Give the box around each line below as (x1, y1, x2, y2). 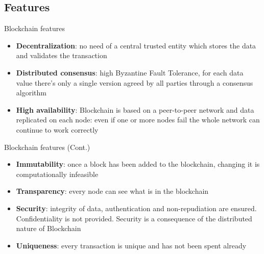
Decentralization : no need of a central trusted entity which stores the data (16, 40, 256, 50)
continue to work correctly (16, 124, 99, 135)
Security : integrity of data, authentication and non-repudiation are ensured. (16, 202, 257, 213)
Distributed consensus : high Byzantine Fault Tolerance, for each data (16, 67, 244, 78)
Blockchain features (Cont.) (4, 141, 90, 152)
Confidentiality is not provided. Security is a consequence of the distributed (16, 213, 252, 223)
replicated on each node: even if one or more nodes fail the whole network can (16, 114, 260, 125)
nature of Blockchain (16, 223, 81, 234)
